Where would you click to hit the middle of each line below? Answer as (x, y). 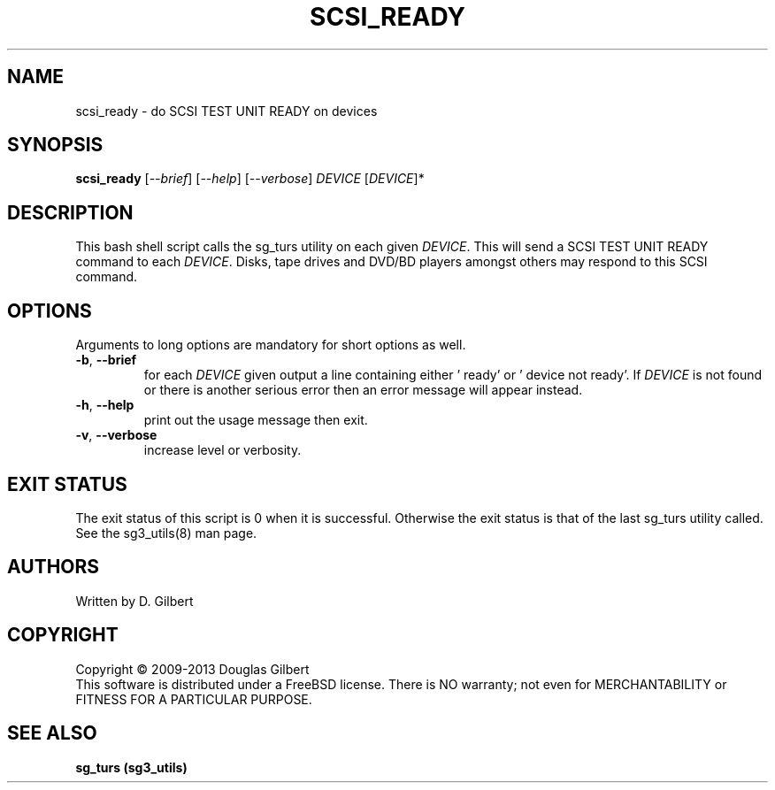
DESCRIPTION (70, 212)
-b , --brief (106, 360)
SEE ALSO (52, 733)
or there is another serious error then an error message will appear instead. (363, 390)
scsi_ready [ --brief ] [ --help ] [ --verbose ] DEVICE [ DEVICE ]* (250, 179)
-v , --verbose (116, 435)
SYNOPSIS (55, 145)
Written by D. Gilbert (134, 601)
